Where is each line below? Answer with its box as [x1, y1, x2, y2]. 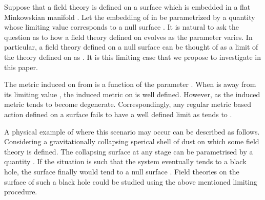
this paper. [4, 61, 38, 72]
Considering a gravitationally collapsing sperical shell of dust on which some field [4, 136, 259, 147]
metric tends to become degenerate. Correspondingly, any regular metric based [4, 99, 251, 109]
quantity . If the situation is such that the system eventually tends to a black [4, 156, 247, 167]
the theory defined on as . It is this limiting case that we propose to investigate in [4, 51, 261, 62]
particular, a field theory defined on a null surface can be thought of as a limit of [4, 41, 258, 52]
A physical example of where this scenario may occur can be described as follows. [4, 126, 260, 137]
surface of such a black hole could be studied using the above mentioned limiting [4, 176, 257, 187]
